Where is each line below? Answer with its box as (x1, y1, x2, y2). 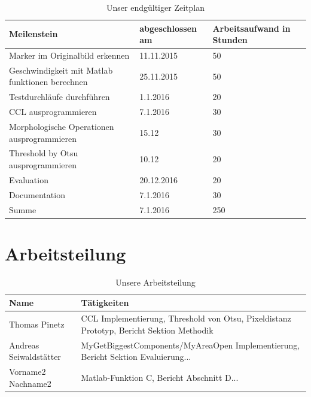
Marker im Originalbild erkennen (9, 49, 130, 62)
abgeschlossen (139, 22, 197, 34)
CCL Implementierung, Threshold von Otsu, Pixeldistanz (81, 312, 291, 325)
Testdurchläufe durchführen (9, 90, 110, 103)
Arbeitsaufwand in (212, 22, 291, 34)
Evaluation (9, 173, 48, 186)
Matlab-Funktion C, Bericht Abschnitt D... (81, 371, 239, 383)
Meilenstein (9, 28, 58, 40)
